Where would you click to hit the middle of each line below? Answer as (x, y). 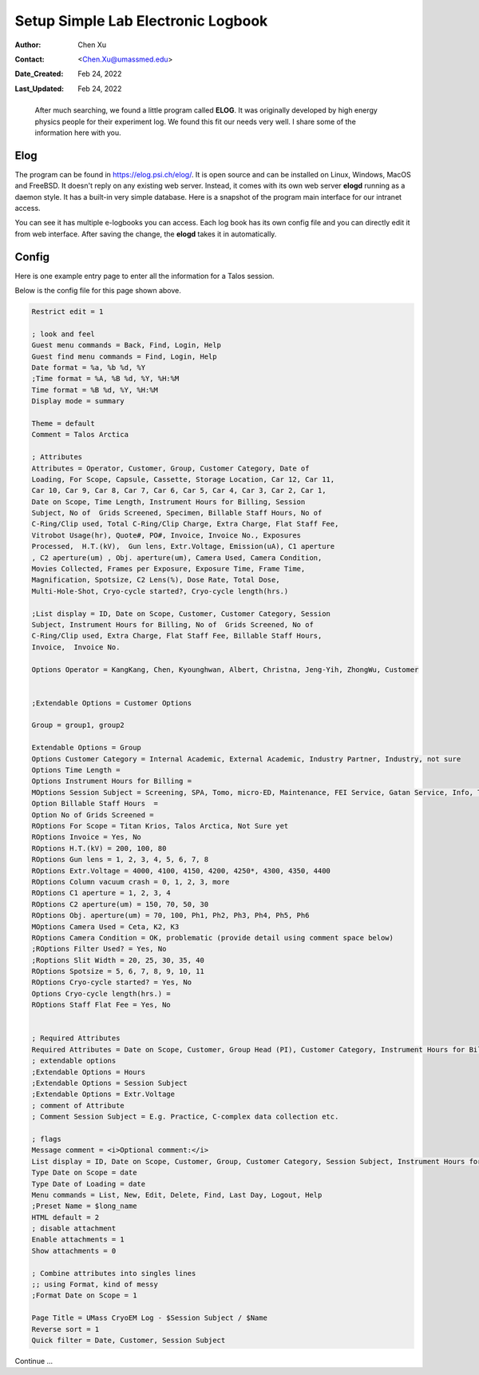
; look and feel (63, 334)
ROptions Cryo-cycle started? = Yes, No (111, 982)
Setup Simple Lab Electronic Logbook (141, 21)
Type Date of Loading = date (89, 1184)
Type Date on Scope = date (84, 1173)
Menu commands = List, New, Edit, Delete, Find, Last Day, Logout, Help (177, 1195)
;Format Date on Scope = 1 (84, 1296)
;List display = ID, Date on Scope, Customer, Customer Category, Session (181, 614)
